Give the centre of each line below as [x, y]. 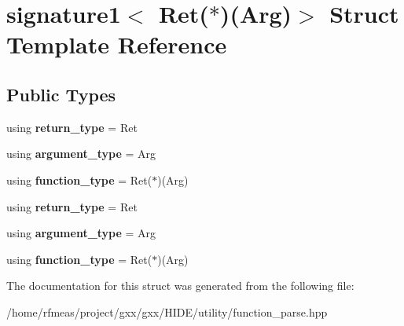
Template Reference [117, 44]
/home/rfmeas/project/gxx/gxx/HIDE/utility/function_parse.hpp [167, 311]
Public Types [61, 94]
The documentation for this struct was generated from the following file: [180, 286]
